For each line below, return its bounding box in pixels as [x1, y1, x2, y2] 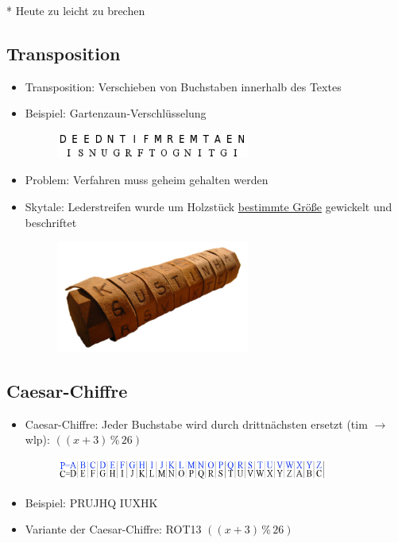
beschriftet [25, 214, 77, 230]
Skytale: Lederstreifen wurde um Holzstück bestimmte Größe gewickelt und [25, 198, 392, 214]
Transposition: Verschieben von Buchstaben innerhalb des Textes [25, 78, 342, 94]
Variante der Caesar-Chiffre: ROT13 [25, 521, 202, 537]
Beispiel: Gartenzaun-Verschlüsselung [25, 105, 207, 121]
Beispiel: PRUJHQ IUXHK [25, 494, 158, 510]
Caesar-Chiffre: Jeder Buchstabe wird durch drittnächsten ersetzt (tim [25, 415, 368, 432]
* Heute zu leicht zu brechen [6, 2, 145, 18]
